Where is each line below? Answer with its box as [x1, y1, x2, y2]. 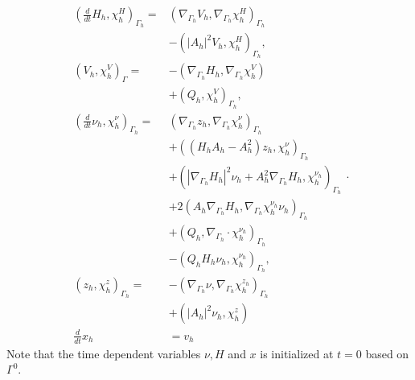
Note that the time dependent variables [6, 345, 201, 361]
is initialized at [260, 345, 334, 361]
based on [365, 345, 409, 361]
